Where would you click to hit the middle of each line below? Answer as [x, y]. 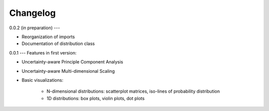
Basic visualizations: [42, 80]
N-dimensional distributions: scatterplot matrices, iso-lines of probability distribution [133, 91]
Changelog [32, 13]
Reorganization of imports [48, 37]
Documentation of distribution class [58, 44]
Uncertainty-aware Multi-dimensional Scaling [68, 71]
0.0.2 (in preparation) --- [35, 28]
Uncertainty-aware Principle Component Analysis [72, 62]
